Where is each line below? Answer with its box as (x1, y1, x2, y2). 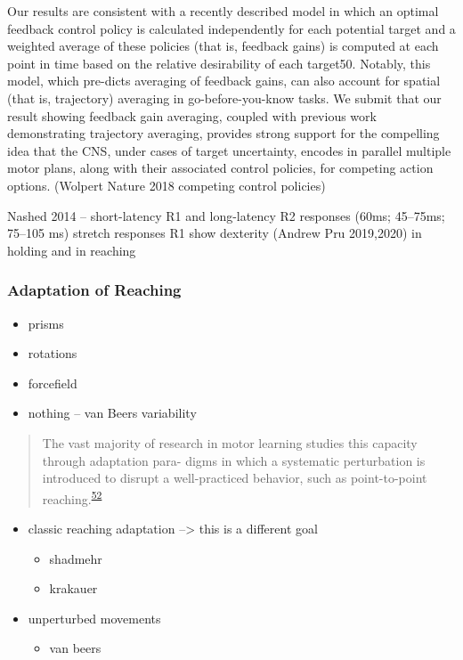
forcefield (28, 373, 77, 392)
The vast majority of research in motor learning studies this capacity (42, 433, 418, 452)
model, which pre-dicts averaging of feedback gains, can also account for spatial (7, 71, 441, 90)
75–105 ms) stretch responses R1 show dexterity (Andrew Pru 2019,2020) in (7, 224, 422, 242)
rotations (28, 344, 77, 363)
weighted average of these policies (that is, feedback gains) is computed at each (7, 37, 439, 55)
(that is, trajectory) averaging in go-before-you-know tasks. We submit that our (7, 88, 442, 107)
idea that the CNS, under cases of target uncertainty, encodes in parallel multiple (7, 141, 451, 159)
